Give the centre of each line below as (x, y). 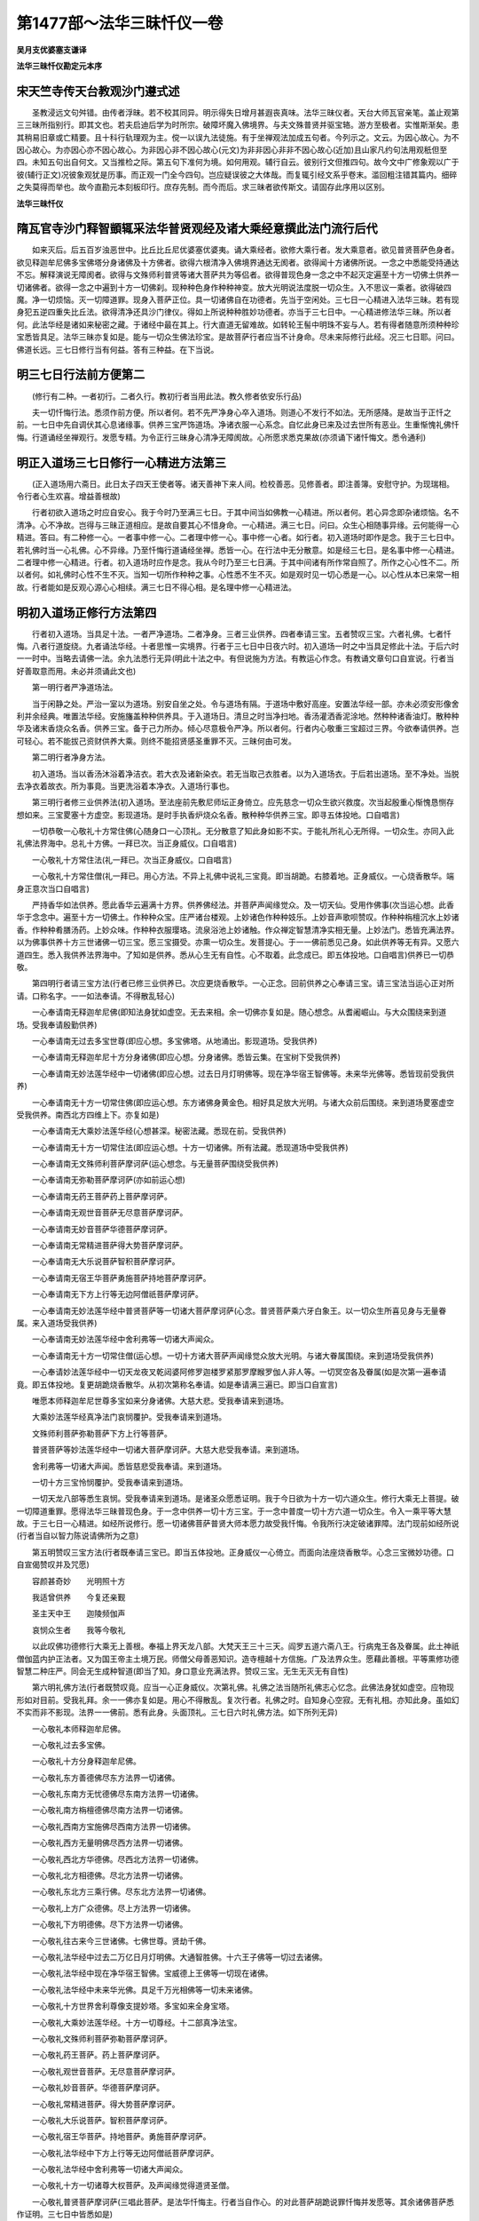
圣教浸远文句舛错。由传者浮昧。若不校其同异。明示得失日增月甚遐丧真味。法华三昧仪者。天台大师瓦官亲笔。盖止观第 (245, 112)
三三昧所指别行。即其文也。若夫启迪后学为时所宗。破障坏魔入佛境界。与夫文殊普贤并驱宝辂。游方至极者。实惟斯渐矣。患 (238, 125)
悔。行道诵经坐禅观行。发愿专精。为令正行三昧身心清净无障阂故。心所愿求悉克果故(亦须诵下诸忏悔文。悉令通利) (221, 437)
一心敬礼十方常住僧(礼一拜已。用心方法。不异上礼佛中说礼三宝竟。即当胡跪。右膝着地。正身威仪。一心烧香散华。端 (243, 876)
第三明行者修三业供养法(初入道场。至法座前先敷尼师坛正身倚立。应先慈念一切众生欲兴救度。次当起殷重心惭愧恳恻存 (243, 802)
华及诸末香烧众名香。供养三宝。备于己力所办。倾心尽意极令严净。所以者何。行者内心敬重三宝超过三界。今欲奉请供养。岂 (238, 728)
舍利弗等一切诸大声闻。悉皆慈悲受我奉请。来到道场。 (129, 1466)
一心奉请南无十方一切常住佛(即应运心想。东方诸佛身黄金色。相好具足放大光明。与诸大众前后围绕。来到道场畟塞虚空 (243, 1103)
